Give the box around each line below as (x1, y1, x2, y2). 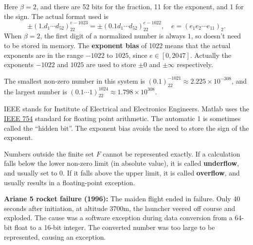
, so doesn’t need (191, 31, 241, 41)
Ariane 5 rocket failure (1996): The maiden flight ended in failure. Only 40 (4, 193, 240, 204)
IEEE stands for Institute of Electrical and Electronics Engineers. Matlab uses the (4, 104, 249, 114)
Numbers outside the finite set (4, 148, 94, 158)
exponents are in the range (4, 50, 84, 60)
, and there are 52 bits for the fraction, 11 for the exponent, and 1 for (36, 1, 244, 11)
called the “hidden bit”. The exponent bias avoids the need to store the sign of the (4, 122, 249, 133)
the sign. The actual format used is (4, 11, 108, 21)
